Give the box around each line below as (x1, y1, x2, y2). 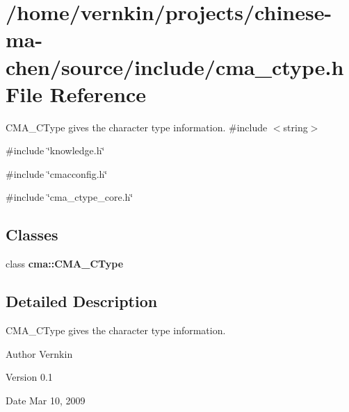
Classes (6, 224, 58, 245)
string (283, 120, 308, 134)
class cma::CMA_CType (6, 256, 124, 271)
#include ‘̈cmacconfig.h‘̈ (6, 166, 108, 181)
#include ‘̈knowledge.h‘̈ (6, 143, 105, 158)
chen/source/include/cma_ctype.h (6, 52, 344, 81)
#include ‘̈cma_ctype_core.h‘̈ (6, 190, 133, 204)
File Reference (6, 79, 147, 108)
